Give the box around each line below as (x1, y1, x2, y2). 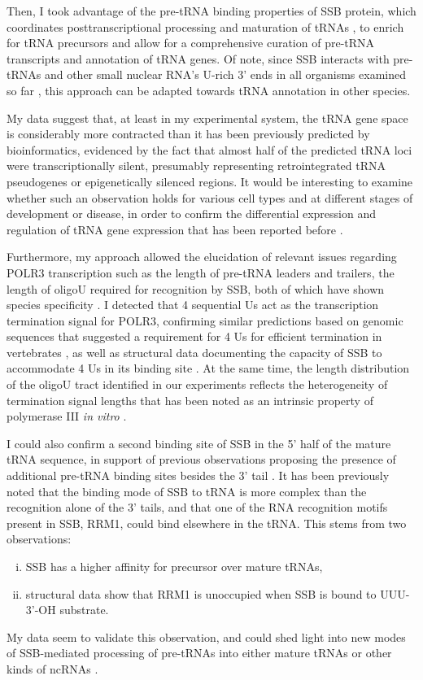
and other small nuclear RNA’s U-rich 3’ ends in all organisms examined (44, 66, 406, 83)
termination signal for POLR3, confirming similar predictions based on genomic (7, 312, 403, 329)
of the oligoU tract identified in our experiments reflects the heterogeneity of (7, 376, 388, 393)
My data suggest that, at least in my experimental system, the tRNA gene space (7, 109, 408, 126)
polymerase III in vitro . (7, 408, 127, 425)
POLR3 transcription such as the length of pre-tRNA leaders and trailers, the (7, 264, 395, 281)
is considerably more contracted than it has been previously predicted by (7, 125, 370, 142)
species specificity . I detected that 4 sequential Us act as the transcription (7, 296, 379, 313)
